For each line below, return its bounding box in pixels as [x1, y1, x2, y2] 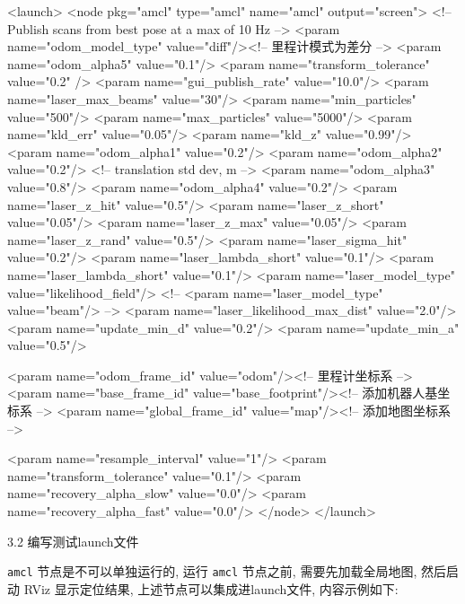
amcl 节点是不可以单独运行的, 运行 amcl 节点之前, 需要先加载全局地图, [7, 562, 417, 581]
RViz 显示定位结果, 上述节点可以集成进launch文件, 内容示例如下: [23, 579, 399, 598]
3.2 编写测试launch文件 [7, 531, 139, 550]
